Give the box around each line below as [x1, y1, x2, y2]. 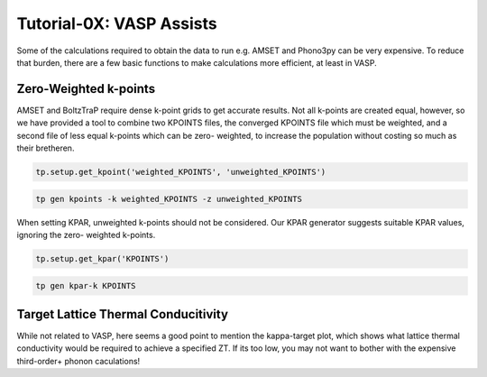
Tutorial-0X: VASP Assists [16, 14, 218, 33]
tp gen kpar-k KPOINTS [35, 280, 136, 290]
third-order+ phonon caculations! [16, 355, 141, 366]
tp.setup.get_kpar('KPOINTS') [35, 253, 170, 263]
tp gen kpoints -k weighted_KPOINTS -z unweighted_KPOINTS [35, 194, 302, 204]
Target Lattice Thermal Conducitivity [16, 307, 229, 322]
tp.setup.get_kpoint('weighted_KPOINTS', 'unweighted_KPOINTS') [35, 167, 326, 177]
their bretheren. [16, 143, 75, 153]
